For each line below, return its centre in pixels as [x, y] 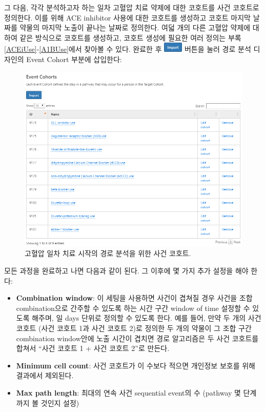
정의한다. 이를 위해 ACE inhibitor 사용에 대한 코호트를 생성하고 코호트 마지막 [127, 17]
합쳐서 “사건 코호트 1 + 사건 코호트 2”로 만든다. [93, 348]
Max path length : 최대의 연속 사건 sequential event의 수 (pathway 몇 [128, 392]
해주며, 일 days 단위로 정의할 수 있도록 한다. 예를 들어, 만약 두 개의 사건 [147, 318]
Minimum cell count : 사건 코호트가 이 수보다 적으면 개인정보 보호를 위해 [136, 365]
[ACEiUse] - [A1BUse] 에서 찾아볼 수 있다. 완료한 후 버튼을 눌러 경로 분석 [128, 49]
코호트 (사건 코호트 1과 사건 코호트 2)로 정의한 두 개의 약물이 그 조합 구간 [134, 328]
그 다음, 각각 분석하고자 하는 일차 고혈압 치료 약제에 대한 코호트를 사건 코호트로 [132, 7]
